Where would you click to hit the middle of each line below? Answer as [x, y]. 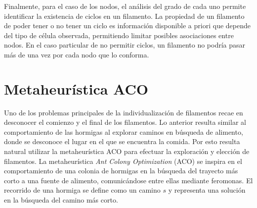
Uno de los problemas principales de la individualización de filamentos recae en [124, 112]
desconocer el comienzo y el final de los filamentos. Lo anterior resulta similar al [125, 122]
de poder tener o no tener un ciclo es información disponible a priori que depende [127, 26]
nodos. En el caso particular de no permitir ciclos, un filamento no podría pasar [125, 45]
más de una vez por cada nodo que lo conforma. [77, 54]
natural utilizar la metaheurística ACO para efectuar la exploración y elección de [127, 151]
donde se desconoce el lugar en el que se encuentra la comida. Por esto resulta [122, 141]
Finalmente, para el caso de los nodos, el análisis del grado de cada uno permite [125, 6]
